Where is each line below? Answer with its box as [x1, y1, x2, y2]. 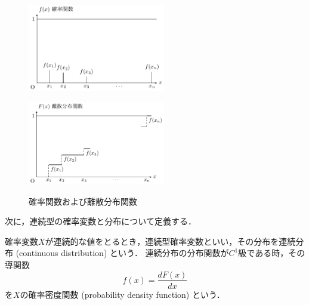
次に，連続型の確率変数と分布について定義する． [5, 215, 196, 227]
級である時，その [238, 247, 305, 259]
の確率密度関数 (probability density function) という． [20, 288, 225, 300]
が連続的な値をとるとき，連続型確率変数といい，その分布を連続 [45, 235, 296, 247]
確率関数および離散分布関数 [29, 195, 137, 207]
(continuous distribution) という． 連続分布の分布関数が [16, 247, 229, 259]
